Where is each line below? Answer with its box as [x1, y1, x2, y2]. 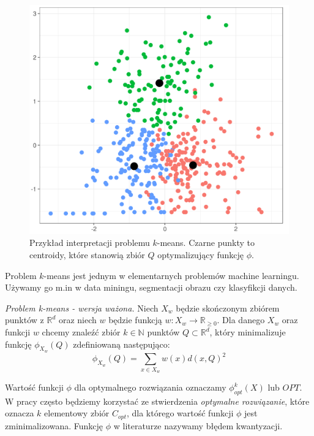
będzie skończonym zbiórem [176, 301, 280, 314]
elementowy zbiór [44, 407, 110, 419]
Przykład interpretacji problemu [29, 236, 150, 249]
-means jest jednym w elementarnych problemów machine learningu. [43, 269, 299, 281]
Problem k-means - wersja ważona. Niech [5, 301, 159, 314]
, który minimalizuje [209, 326, 286, 338]
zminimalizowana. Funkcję [5, 419, 103, 432]
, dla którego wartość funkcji [126, 407, 234, 419]
